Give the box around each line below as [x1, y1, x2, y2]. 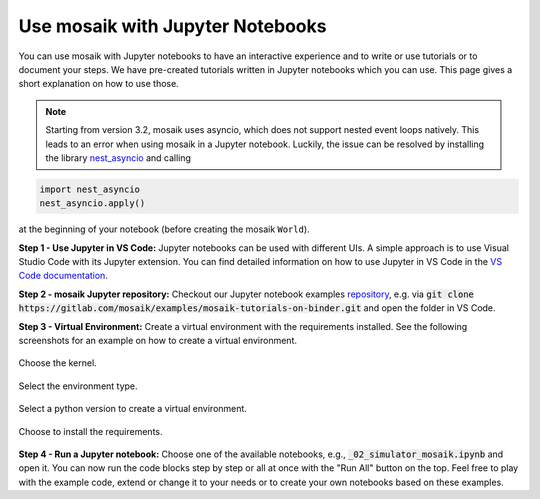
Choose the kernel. [18, 357, 97, 369]
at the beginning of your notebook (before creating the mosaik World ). [18, 223, 310, 235]
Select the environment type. [18, 380, 139, 392]
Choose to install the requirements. [18, 425, 164, 437]
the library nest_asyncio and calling [45, 151, 192, 164]
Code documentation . [18, 270, 109, 282]
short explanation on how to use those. [18, 78, 179, 90]
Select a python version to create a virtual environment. [18, 403, 247, 415]
